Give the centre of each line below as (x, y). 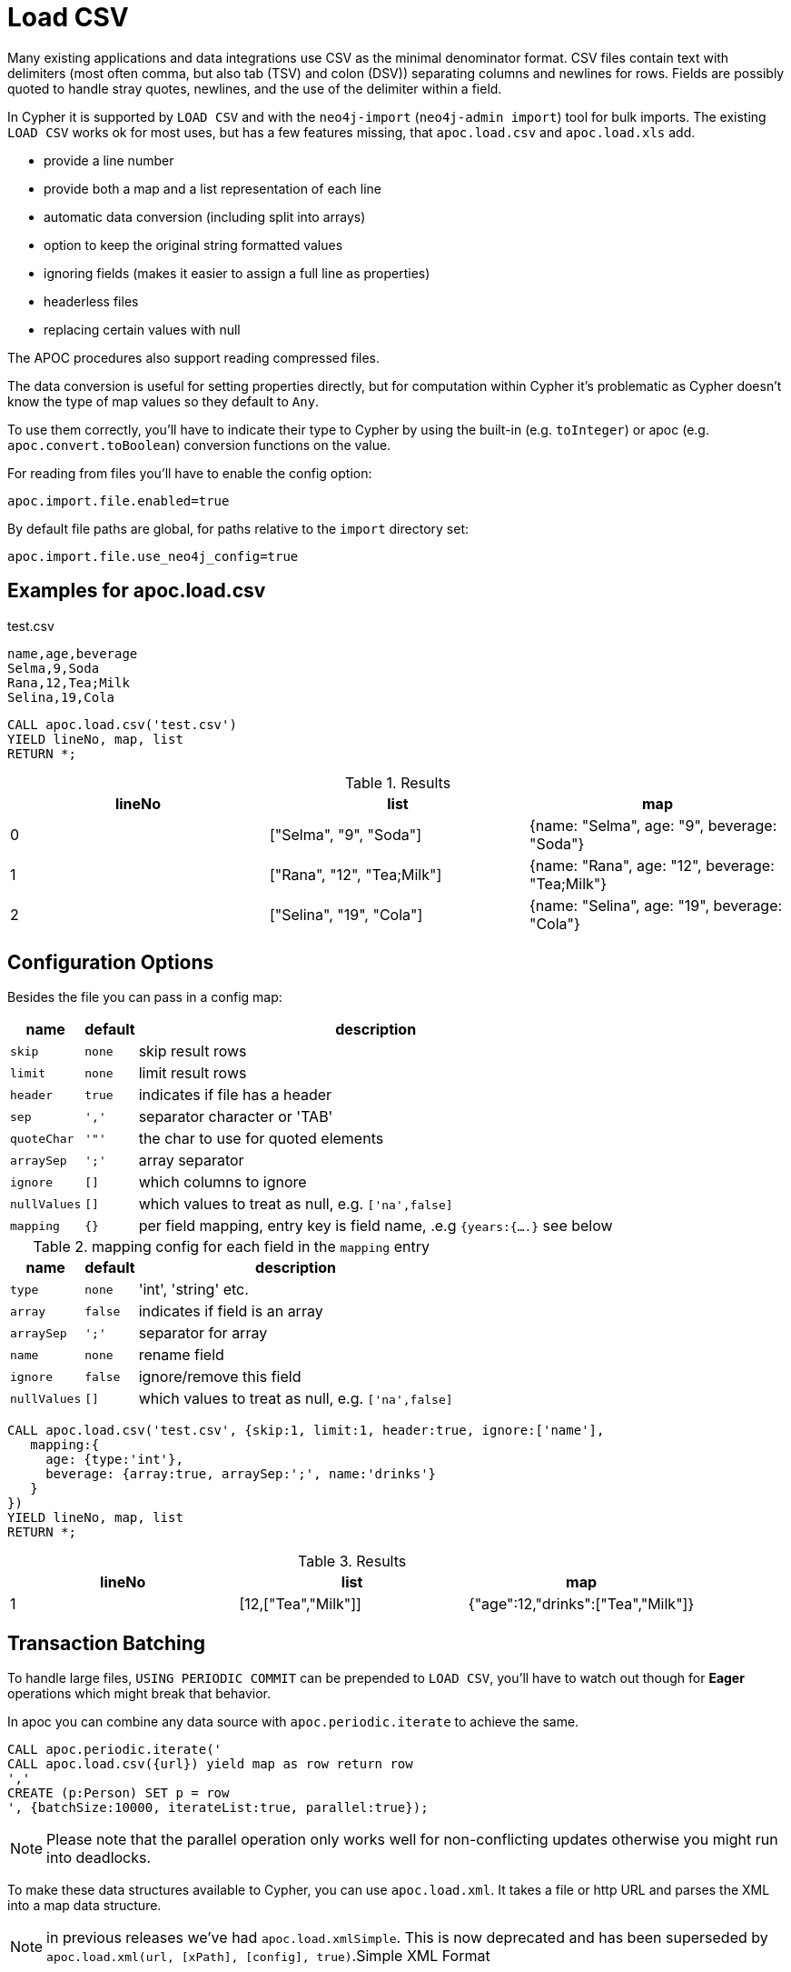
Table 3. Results (352, 1562)
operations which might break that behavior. (139, 1694)
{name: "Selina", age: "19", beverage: (656, 905)
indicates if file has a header (235, 1095)
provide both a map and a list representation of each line (213, 188)
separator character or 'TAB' (236, 1117)
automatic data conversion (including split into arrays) (205, 216)
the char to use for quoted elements (261, 1139)
